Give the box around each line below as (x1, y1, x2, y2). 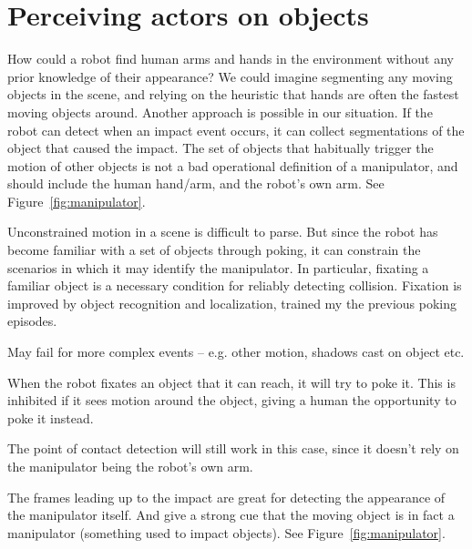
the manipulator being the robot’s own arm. (7, 457, 253, 475)
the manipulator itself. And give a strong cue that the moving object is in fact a (7, 505, 455, 524)
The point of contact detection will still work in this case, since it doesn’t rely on (7, 439, 459, 458)
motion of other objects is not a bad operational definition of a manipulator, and (7, 156, 458, 175)
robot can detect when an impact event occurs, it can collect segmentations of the (7, 120, 465, 139)
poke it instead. (7, 408, 94, 427)
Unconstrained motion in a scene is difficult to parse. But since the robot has (7, 222, 438, 241)
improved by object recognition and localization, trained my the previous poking (7, 293, 457, 312)
